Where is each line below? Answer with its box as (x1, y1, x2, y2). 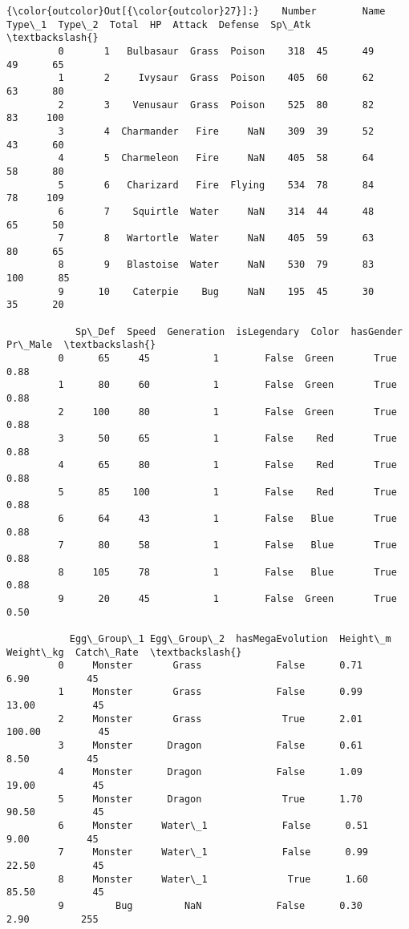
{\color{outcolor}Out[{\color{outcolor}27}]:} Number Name (6, 6, 386, 17)
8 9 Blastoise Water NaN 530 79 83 (58, 259, 375, 271)
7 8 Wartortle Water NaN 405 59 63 (58, 232, 375, 244)
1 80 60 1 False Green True (58, 379, 397, 391)
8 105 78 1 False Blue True (58, 566, 397, 578)
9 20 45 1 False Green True (58, 592, 397, 604)
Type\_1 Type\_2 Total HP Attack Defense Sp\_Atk (6, 18, 311, 30)
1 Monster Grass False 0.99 (58, 686, 362, 698)
